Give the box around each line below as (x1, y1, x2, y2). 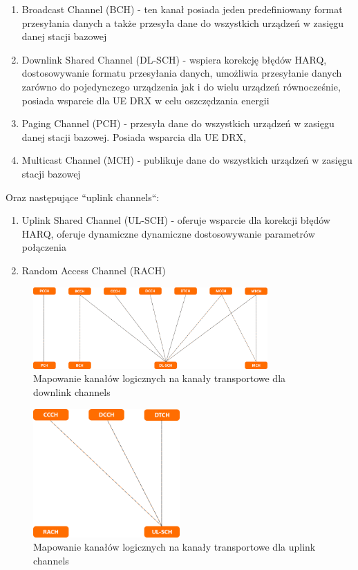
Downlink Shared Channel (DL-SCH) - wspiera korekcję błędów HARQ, (21, 52, 327, 66)
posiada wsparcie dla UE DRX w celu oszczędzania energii (21, 93, 270, 107)
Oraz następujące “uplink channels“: (6, 189, 160, 204)
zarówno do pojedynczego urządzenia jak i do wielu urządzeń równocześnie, (21, 79, 341, 93)
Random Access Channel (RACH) (21, 263, 166, 277)
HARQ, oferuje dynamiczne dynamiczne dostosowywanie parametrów (21, 226, 315, 240)
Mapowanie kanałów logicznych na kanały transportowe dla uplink (33, 540, 316, 554)
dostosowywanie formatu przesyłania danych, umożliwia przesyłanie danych (21, 66, 342, 80)
